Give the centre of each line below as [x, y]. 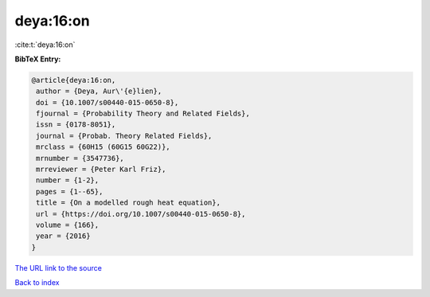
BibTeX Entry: [38, 59]
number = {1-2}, [68, 180]
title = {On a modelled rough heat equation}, [128, 203]
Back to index [37, 283]
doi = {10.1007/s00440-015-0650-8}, [107, 102]
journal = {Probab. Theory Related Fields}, [124, 136]
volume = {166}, [68, 225]
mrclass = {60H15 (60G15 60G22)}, [103, 147]
